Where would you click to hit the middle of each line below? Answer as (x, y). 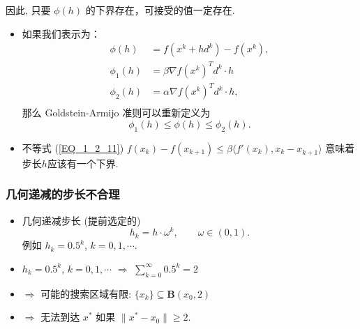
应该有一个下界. (83, 163)
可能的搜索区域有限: (86, 293)
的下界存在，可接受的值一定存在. (160, 10)
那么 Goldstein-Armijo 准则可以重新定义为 (116, 113)
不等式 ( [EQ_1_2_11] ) (73, 147)
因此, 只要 (28, 10)
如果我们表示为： (61, 33)
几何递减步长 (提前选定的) (81, 220)
